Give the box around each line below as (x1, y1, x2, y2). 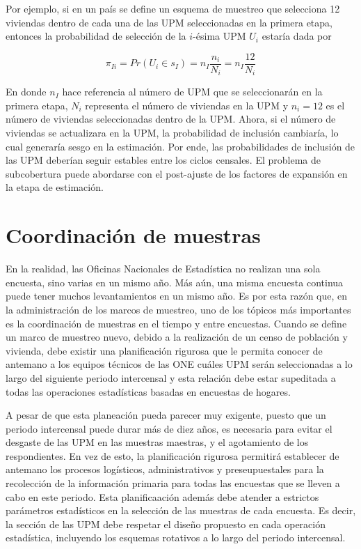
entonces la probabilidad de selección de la (6, 29, 186, 43)
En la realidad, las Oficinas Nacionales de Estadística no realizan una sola (6, 261, 321, 276)
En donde (6, 84, 47, 99)
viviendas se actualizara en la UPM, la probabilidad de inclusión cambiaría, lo (6, 125, 339, 140)
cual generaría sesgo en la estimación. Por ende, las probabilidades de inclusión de (6, 139, 355, 153)
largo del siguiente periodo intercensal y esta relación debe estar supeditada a (6, 370, 336, 385)
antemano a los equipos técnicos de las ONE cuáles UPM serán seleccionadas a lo (6, 357, 353, 371)
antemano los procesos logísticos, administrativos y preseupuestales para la (6, 462, 324, 477)
